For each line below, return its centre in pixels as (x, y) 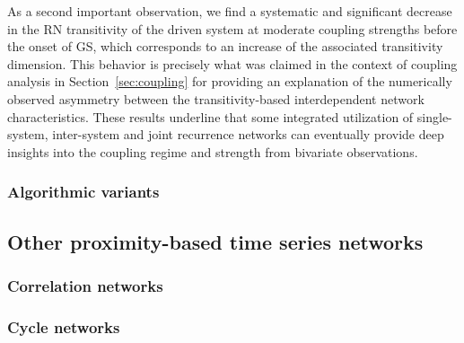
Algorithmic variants (83, 192)
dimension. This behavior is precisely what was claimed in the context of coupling (232, 63)
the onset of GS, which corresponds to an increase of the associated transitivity (225, 46)
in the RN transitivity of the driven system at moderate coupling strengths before (232, 28)
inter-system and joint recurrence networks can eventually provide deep (248, 134)
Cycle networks (64, 326)
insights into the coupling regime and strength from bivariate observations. (213, 151)
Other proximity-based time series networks (215, 241)
